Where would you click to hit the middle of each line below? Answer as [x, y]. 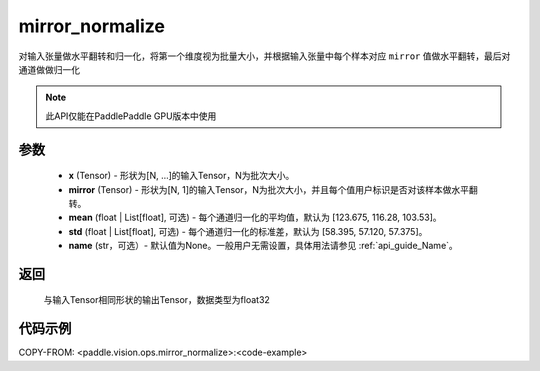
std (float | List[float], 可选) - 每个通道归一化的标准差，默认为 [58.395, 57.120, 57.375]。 [248, 231]
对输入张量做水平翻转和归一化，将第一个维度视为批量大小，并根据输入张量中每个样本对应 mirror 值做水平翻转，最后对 [264, 56]
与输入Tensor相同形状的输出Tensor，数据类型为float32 [156, 300]
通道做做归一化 [49, 69]
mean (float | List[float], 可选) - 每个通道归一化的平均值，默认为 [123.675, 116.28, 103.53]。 [255, 217]
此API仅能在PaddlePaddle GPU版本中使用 [131, 116]
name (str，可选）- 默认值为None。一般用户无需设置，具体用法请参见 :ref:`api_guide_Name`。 [263, 246]
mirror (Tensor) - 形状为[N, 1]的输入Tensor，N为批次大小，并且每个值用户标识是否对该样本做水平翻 [273, 189]
